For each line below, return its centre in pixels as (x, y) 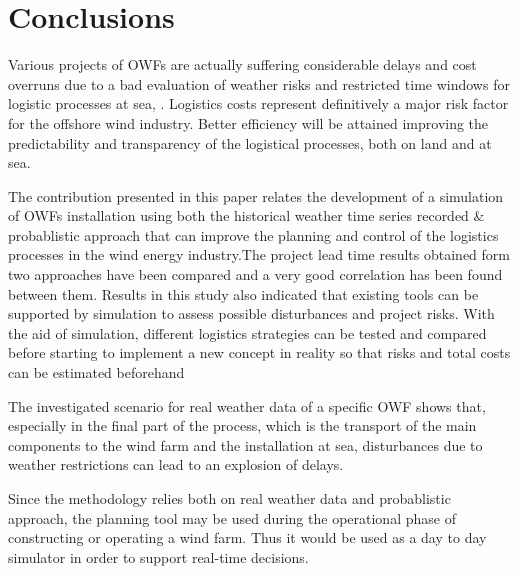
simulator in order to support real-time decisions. (158, 556)
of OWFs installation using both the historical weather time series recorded (238, 215)
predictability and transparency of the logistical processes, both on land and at (250, 142)
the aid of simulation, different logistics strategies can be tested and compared (247, 332)
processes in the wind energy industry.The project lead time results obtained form (259, 254)
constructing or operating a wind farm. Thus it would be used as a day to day (247, 537)
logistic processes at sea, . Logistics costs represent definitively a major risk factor (258, 103)
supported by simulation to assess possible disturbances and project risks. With (251, 313)
